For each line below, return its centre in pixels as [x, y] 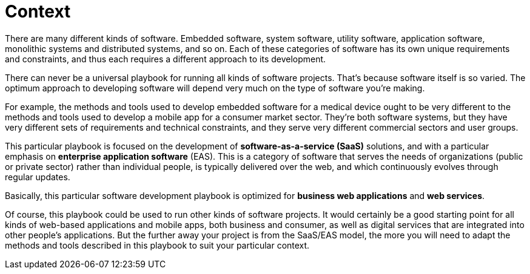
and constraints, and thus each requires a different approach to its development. [166, 59]
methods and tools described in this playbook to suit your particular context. [157, 245]
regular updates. [38, 177]
